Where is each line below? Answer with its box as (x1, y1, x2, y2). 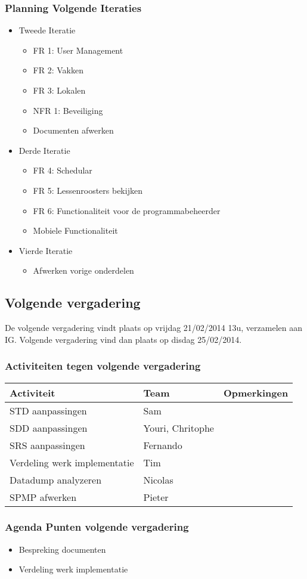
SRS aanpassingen (10, 438, 85, 452)
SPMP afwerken (10, 490, 77, 504)
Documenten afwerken (33, 124, 114, 137)
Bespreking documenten (18, 543, 106, 555)
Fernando (143, 438, 182, 452)
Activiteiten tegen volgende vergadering (5, 358, 201, 373)
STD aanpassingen (10, 403, 87, 417)
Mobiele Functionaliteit (33, 224, 118, 237)
